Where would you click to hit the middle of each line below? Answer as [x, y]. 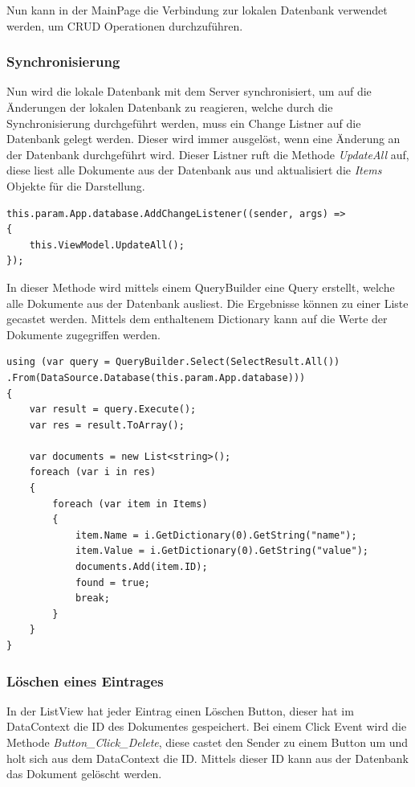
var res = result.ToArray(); [107, 425]
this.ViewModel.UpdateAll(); [107, 245]
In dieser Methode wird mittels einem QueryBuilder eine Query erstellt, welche [201, 287]
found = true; [112, 582]
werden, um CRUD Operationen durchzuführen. [125, 25]
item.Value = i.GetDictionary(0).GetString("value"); [222, 551]
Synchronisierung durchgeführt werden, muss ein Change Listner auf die [184, 123]
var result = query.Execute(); [113, 410]
